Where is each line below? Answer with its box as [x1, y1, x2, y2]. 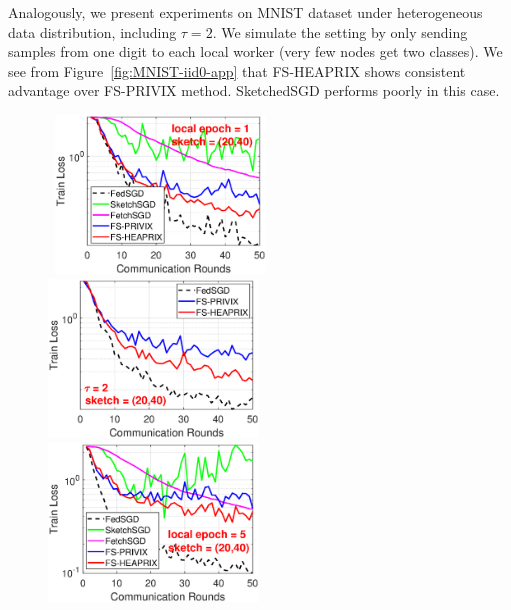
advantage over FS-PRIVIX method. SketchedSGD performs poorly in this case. [8, 80, 500, 101]
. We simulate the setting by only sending [212, 21, 468, 42]
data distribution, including [8, 21, 177, 42]
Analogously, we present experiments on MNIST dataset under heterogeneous [8, 2, 483, 22]
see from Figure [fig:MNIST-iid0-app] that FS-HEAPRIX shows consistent [8, 60, 466, 81]
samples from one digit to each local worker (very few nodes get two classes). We [8, 41, 503, 62]
